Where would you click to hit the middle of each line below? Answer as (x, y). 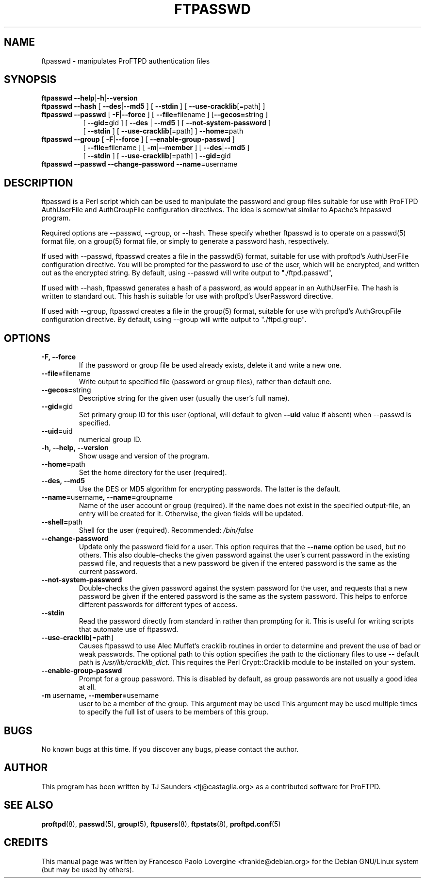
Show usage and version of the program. (144, 456)
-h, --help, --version (75, 448)
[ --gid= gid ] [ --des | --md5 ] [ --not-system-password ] (177, 123)
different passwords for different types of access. (158, 605)
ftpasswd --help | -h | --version (90, 98)
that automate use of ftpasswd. (129, 629)
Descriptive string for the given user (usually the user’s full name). (184, 398)
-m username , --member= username (100, 695)
